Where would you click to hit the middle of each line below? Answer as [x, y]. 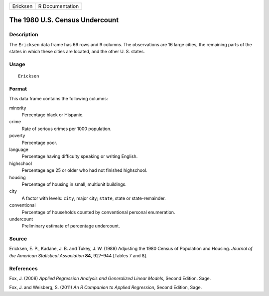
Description [24, 35]
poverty [17, 136]
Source [18, 239]
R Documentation [59, 6]
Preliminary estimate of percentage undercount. [71, 226]
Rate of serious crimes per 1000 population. [67, 129]
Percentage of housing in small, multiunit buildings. [74, 184]
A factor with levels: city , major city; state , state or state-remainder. [94, 198]
